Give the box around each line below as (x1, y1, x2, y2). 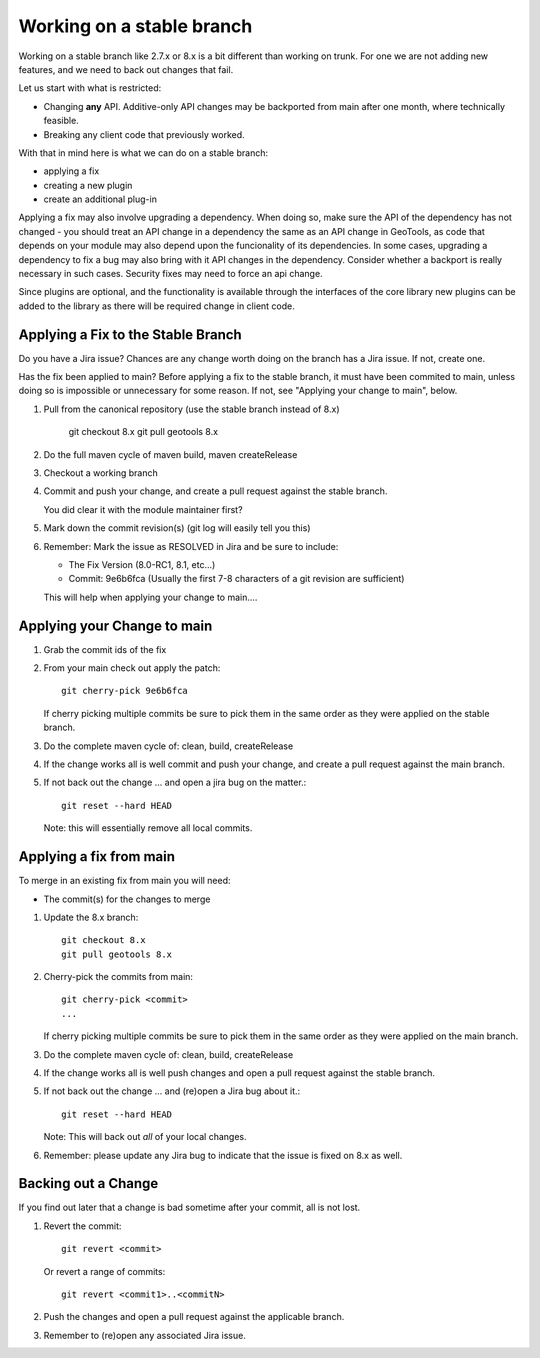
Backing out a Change (18, 1175, 159, 1192)
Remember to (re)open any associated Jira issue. (43, 1329, 247, 1341)
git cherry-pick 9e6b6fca (61, 685, 189, 697)
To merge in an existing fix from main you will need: (18, 875, 231, 887)
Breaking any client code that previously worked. (43, 128, 245, 140)
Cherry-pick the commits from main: (43, 971, 194, 983)
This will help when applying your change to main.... (43, 591, 258, 603)
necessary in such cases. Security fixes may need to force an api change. (18, 268, 324, 280)
